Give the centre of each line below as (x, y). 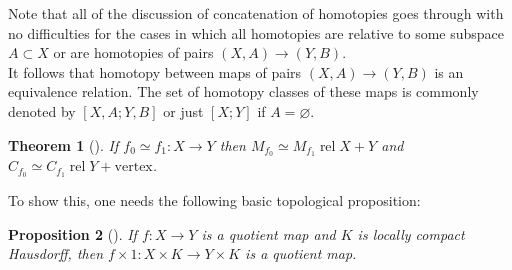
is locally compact (411, 233)
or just (183, 110)
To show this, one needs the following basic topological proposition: (214, 200)
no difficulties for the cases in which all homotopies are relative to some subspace (256, 32)
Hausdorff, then (56, 253)
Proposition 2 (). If (72, 233)
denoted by (42, 110)
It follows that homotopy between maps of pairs (155, 71)
